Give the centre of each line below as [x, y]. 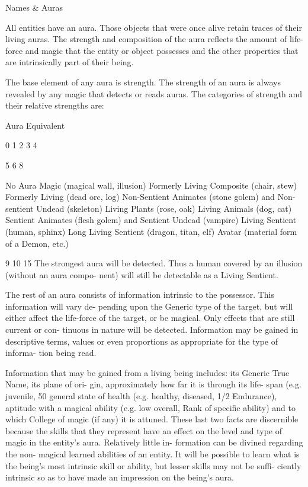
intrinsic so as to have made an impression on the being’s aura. [120, 477]
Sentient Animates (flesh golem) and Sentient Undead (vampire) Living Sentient [151, 220]
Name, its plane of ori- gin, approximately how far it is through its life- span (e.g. [153, 384]
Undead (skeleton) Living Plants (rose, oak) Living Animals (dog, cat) [164, 208]
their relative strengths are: [55, 105]
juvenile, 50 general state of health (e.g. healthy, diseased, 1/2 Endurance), [141, 396]
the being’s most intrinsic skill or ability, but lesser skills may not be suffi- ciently [153, 465]
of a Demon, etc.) [37, 243]
